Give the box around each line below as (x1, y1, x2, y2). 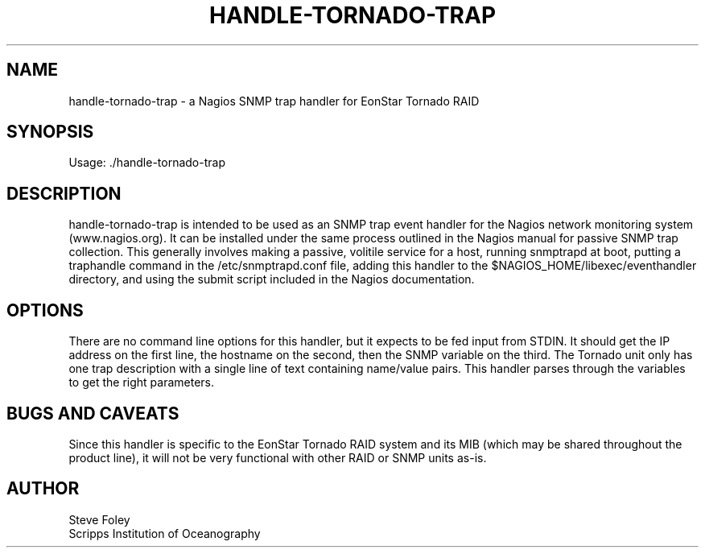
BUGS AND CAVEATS (6, 403, 179, 424)
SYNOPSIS (6, 122, 94, 143)
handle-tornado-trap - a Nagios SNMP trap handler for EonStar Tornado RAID (68, 93, 480, 108)
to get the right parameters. (68, 375, 214, 390)
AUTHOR (6, 478, 80, 499)
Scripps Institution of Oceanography (68, 526, 261, 540)
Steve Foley (68, 512, 130, 527)
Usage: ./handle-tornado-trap (68, 155, 225, 170)
